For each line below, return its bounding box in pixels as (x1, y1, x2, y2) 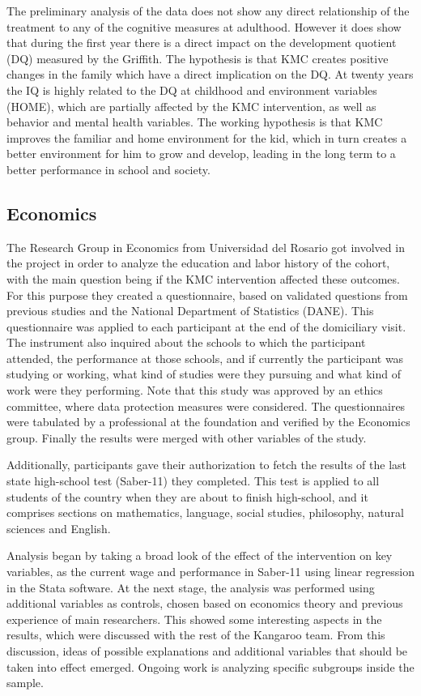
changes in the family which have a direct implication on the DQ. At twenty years (6, 66, 414, 83)
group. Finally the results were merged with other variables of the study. (6, 429, 367, 446)
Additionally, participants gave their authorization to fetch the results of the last (6, 456, 407, 473)
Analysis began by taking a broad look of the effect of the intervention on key (6, 547, 393, 564)
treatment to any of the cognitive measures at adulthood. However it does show (6, 18, 402, 35)
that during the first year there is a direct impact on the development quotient (6, 34, 397, 51)
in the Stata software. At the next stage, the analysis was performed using (6, 579, 375, 596)
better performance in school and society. (6, 160, 210, 177)
